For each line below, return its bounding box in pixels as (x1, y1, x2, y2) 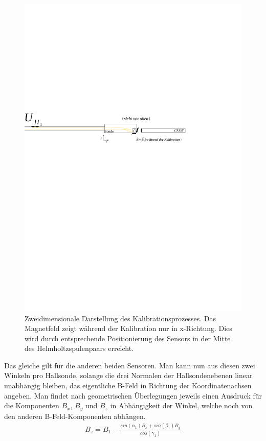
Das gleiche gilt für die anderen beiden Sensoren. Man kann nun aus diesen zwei (4, 360, 255, 370)
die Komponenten (4, 400, 59, 411)
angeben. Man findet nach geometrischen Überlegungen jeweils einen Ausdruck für (4, 390, 262, 401)
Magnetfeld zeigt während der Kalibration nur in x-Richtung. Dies (25, 323, 232, 334)
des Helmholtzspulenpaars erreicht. (25, 343, 134, 354)
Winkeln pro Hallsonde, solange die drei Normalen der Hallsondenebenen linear (4, 370, 253, 381)
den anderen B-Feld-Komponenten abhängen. (4, 410, 146, 421)
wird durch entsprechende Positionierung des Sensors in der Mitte (25, 333, 231, 343)
